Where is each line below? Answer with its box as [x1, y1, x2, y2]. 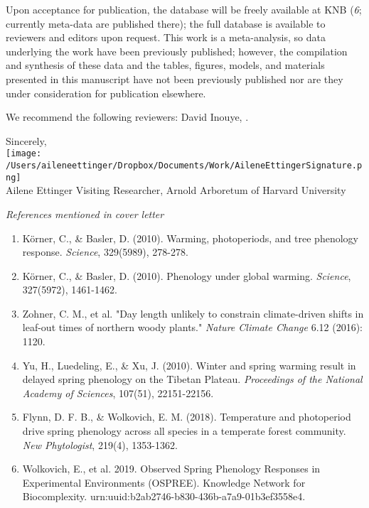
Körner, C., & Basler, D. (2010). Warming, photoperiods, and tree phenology [22, 230, 358, 245]
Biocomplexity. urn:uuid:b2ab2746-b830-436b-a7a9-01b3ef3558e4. [22, 489, 306, 504]
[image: [6, 148, 42, 159]
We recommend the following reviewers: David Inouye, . [6, 109, 249, 124]
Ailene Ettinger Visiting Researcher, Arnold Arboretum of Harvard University [6, 183, 346, 198]
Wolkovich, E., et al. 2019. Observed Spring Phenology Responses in [22, 461, 321, 476]
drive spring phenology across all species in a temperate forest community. [22, 423, 346, 438]
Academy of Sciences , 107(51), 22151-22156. [22, 385, 214, 400]
